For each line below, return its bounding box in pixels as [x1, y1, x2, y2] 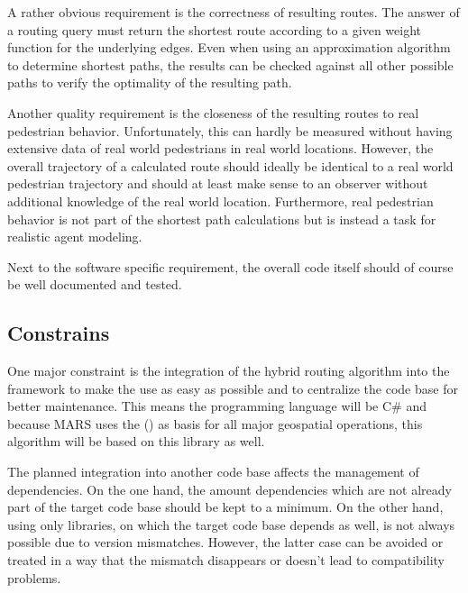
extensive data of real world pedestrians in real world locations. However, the [7, 139, 434, 158]
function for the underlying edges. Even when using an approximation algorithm [7, 38, 451, 57]
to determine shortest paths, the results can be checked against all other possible [7, 55, 454, 74]
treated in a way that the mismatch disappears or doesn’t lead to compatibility [7, 551, 445, 570]
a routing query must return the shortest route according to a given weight [7, 20, 422, 39]
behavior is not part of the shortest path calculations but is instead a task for [7, 209, 436, 228]
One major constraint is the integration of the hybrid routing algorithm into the [7, 361, 450, 380]
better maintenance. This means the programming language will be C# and [7, 397, 427, 415]
